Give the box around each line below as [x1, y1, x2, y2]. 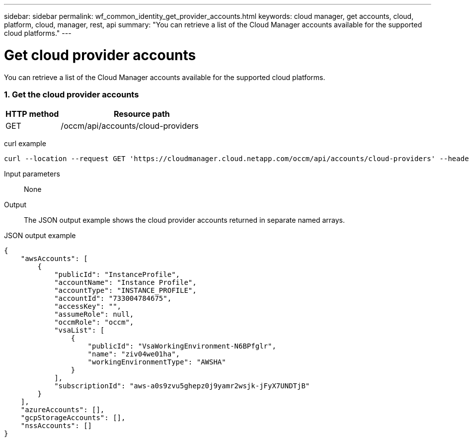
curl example [4, 139, 46, 148]
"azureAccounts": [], [20, 406, 105, 414]
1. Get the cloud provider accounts [4, 89, 139, 99]
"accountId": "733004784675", [54, 294, 172, 303]
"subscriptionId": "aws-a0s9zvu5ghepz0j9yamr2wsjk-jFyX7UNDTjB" [54, 382, 310, 390]
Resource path [113, 109, 170, 119]
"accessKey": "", [54, 302, 122, 311]
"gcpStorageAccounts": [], [20, 414, 126, 422]
